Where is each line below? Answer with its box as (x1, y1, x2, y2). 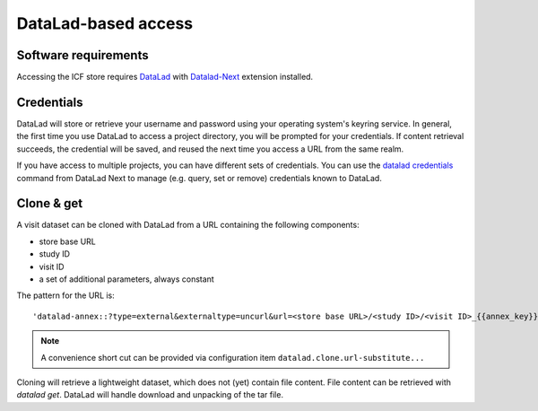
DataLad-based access (16, 13, 194, 33)
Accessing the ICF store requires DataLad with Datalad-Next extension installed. (16, 72, 314, 83)
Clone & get (16, 196, 83, 211)
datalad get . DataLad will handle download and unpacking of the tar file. (16, 389, 284, 400)
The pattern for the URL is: (16, 290, 116, 301)
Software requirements (16, 48, 149, 63)
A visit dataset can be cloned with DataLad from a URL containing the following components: (16, 220, 360, 231)
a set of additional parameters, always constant (39, 274, 214, 284)
